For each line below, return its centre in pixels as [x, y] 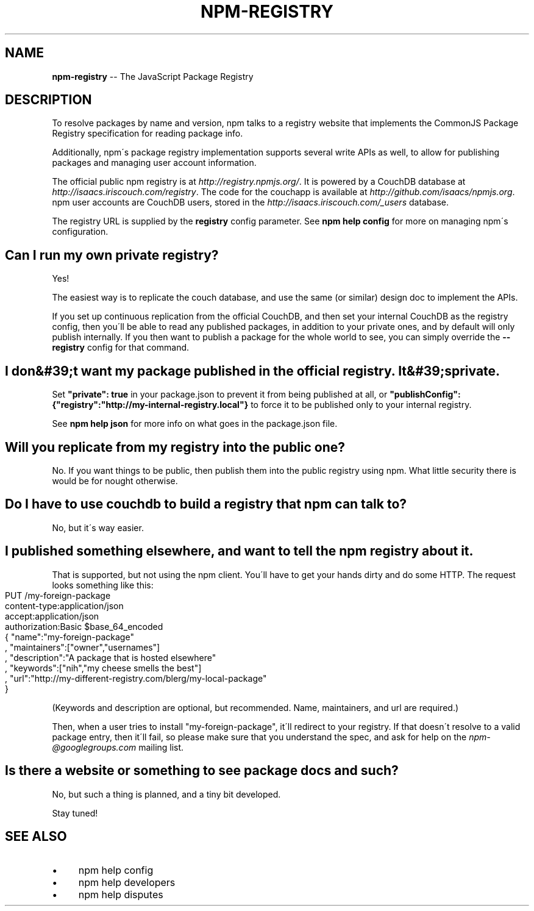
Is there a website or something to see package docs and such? [202, 771]
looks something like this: [103, 585]
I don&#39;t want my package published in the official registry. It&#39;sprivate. [253, 371]
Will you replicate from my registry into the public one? [175, 447]
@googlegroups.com [94, 747]
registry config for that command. [121, 348]
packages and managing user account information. [154, 163]
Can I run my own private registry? [112, 255]
